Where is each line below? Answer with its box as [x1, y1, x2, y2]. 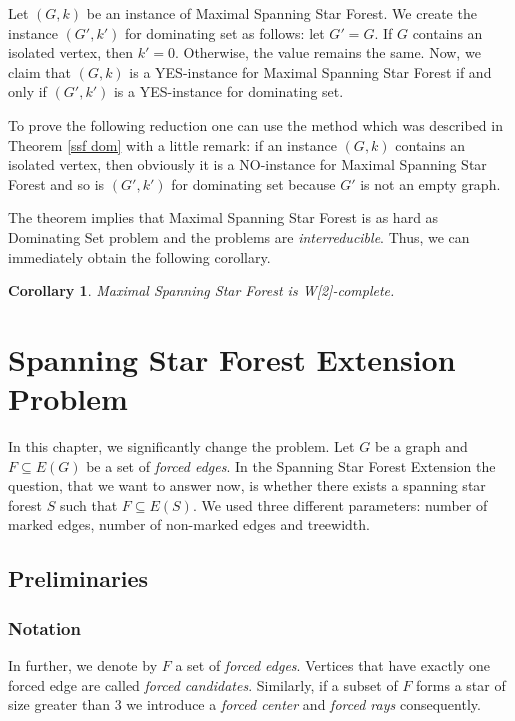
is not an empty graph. [360, 173, 501, 194]
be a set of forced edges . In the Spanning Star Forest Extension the [86, 455, 496, 476]
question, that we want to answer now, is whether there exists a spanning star [8, 475, 486, 496]
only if [8, 81, 47, 102]
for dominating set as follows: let [124, 22, 325, 43]
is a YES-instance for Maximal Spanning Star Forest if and [129, 61, 492, 82]
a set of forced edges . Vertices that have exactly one [175, 655, 490, 675]
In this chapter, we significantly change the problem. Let [8, 436, 355, 457]
